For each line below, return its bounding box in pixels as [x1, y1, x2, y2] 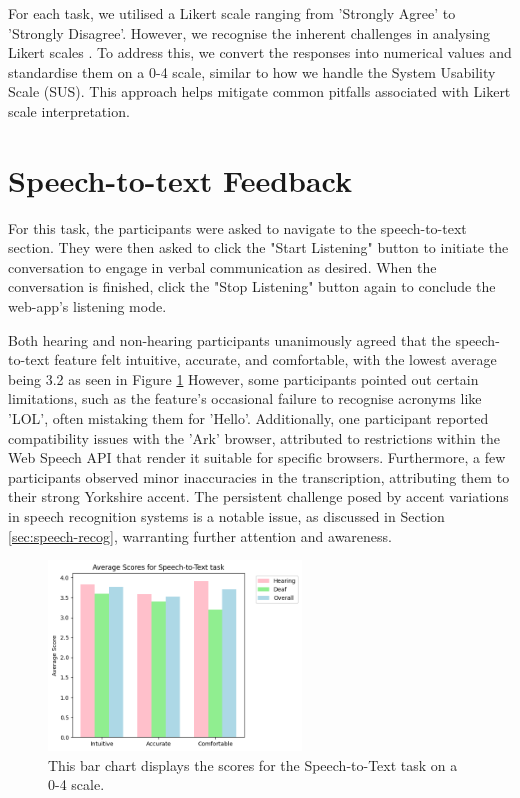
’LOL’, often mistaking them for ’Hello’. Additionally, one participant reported [8, 408, 489, 429]
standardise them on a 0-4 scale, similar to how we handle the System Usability [8, 61, 496, 82]
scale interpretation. [8, 100, 130, 121]
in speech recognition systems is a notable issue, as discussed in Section [8, 506, 445, 526]
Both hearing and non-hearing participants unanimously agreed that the [8, 329, 451, 350]
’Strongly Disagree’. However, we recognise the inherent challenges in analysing [8, 22, 491, 43]
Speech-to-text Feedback [8, 159, 353, 200]
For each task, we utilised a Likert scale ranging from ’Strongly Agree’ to [8, 3, 456, 23]
